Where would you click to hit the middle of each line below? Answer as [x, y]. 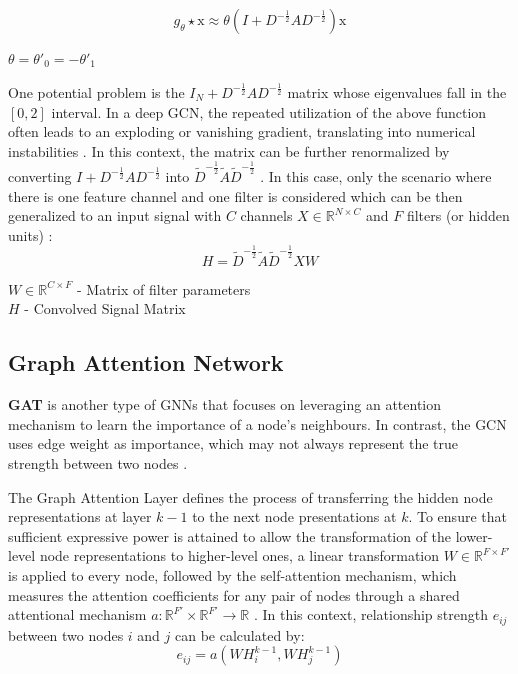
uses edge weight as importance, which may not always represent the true [233, 443]
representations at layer [80, 516]
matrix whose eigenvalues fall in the [397, 91]
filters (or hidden [458, 215]
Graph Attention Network [146, 362]
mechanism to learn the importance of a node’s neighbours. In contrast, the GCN [257, 423]
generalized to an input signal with [115, 215]
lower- [474, 535]
